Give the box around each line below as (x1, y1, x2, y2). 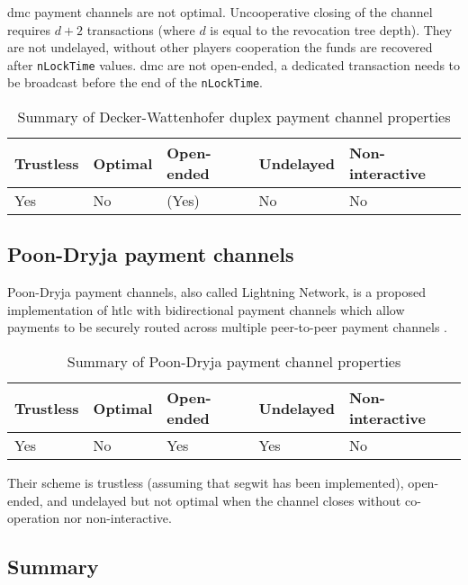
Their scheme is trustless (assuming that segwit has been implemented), (7, 473, 404, 492)
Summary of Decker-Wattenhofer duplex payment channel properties (17, 106, 451, 128)
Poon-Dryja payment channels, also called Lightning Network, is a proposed (7, 283, 426, 301)
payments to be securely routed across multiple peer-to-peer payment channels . (7, 318, 447, 337)
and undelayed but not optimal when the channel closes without (47, 490, 401, 509)
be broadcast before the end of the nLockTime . (7, 73, 263, 92)
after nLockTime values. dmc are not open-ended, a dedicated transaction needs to (7, 55, 461, 74)
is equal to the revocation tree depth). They (210, 20, 453, 39)
